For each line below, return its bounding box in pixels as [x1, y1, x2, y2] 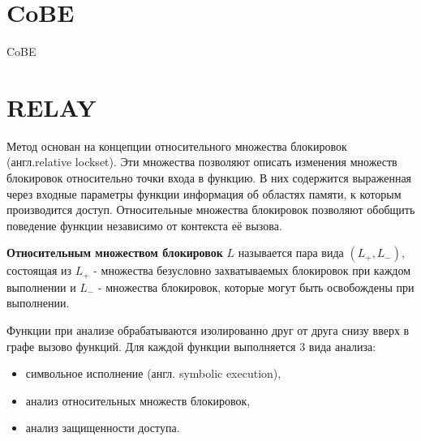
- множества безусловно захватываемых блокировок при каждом [93, 262, 411, 279]
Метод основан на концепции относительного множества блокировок [6, 137, 347, 154]
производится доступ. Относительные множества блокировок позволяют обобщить [6, 201, 415, 218]
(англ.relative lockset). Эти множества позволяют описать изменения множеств [6, 153, 397, 170]
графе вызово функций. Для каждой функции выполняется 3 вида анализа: [6, 337, 376, 354]
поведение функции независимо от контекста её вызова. [6, 216, 282, 233]
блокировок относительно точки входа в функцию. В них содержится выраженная [6, 169, 412, 186]
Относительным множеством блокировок [6, 244, 223, 261]
